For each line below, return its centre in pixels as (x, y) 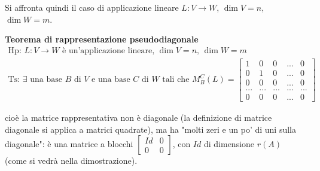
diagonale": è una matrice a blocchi (69, 144)
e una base (111, 80)
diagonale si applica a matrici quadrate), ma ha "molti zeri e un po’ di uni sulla (150, 129)
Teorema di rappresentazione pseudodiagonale (102, 39)
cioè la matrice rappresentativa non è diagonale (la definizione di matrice (138, 117)
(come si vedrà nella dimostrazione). (71, 161)
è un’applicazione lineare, (109, 51)
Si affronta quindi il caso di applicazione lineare (92, 7)
